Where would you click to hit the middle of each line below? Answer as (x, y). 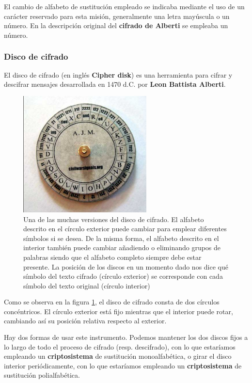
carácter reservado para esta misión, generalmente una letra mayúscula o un (117, 16)
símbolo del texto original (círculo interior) (87, 285)
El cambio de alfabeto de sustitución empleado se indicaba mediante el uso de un (124, 6)
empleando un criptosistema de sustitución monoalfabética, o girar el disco (118, 356)
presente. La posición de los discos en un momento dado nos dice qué (126, 266)
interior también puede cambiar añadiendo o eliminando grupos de (122, 247)
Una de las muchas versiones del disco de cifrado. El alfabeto (114, 219)
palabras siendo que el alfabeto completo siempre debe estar (112, 257)
